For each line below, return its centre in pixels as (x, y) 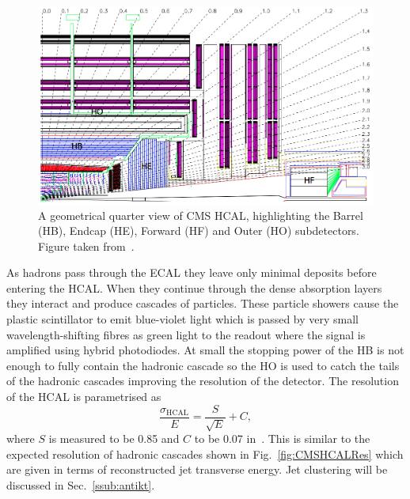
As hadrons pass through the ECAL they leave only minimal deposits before (192, 272)
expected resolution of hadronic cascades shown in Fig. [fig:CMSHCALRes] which (205, 454)
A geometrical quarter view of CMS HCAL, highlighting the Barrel (201, 215)
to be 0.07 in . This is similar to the (282, 439)
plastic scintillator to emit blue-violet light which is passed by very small (183, 319)
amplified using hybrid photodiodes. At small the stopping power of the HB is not (205, 350)
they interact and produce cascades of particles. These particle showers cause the (203, 303)
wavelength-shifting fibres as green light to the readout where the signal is (186, 334)
